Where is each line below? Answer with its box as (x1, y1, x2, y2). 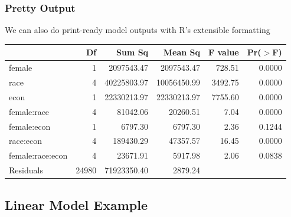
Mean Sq (163, 46, 201, 58)
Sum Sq (116, 46, 149, 58)
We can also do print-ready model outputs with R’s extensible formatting (5, 24, 270, 36)
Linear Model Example (5, 195, 148, 213)
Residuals (9, 164, 43, 176)
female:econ (9, 120, 51, 132)
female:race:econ (9, 149, 68, 162)
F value (208, 46, 239, 58)
